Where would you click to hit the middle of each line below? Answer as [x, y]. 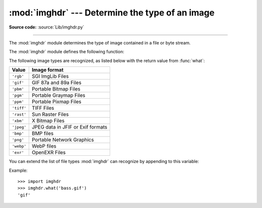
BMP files [43, 134]
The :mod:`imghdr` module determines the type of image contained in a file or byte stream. [100, 43]
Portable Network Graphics [63, 140]
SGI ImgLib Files [50, 76]
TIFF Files [43, 108]
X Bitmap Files [48, 121]
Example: [18, 170]
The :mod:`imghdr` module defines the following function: [67, 52]
